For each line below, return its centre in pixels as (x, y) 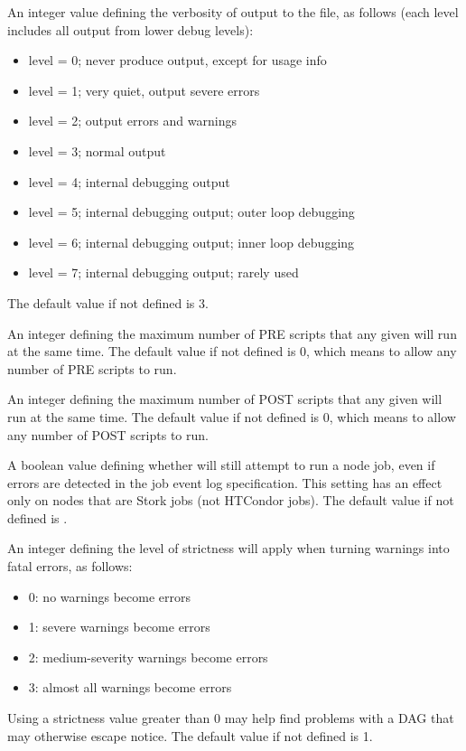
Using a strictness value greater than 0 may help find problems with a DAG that (231, 718)
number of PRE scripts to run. (92, 368)
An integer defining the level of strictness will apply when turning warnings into (228, 548)
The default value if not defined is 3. (108, 302)
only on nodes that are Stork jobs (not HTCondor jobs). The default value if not (231, 500)
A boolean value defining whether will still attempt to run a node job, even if (221, 465)
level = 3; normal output (97, 150)
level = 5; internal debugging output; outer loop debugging (191, 212)
